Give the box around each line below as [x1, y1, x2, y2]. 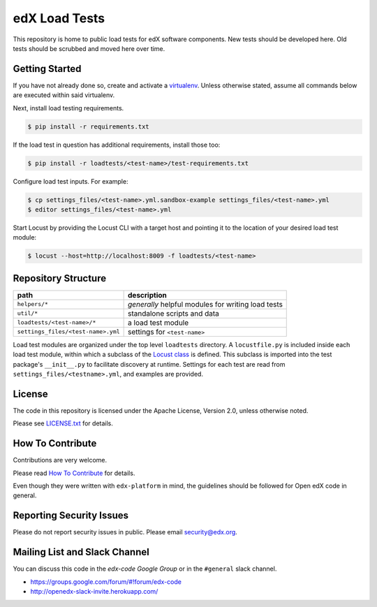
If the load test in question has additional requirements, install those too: [13, 140, 221, 149]
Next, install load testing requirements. [13, 103, 124, 112]
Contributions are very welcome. [13, 456, 108, 465]
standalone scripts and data [128, 308, 220, 318]
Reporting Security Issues [13, 510, 129, 522]
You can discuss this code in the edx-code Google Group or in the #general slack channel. [13, 564, 277, 573]
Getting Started [13, 63, 82, 75]
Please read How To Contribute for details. [13, 469, 135, 477]
